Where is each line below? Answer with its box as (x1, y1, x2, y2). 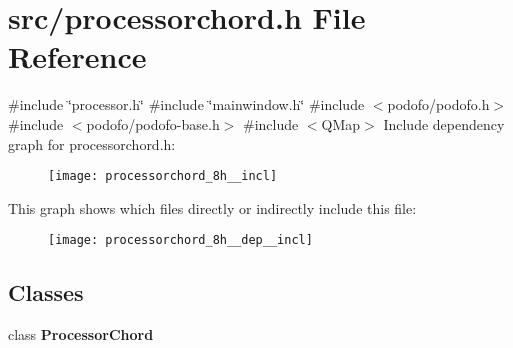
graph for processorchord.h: (8, 133, 176, 154)
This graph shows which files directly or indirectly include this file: (8, 197, 417, 218)
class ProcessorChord (8, 324, 154, 345)
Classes (8, 277, 84, 308)
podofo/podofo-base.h (86, 113, 220, 134)
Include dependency (383, 113, 505, 134)
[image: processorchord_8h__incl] (48, 169, 278, 184)
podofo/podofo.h (387, 94, 490, 115)
